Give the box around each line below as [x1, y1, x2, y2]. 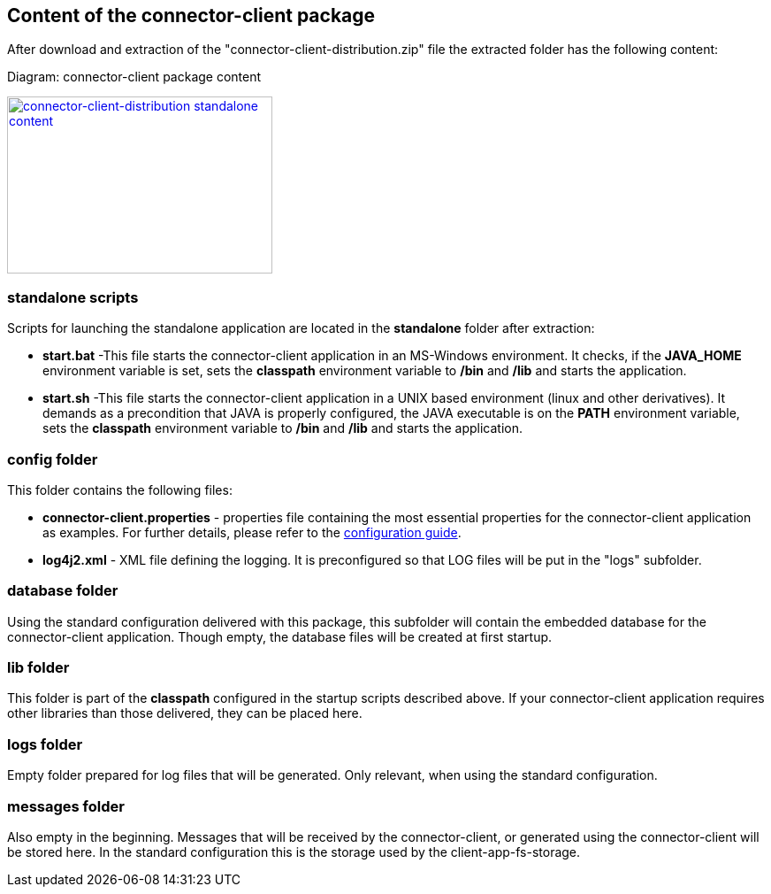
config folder [7, 450, 98, 468]
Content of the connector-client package [7, 4, 376, 27]
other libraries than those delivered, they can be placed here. [7, 705, 363, 721]
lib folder [7, 659, 70, 677]
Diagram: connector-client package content [7, 69, 262, 85]
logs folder [7, 735, 83, 753]
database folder [7, 582, 118, 600]
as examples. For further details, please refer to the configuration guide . [42, 524, 462, 540]
